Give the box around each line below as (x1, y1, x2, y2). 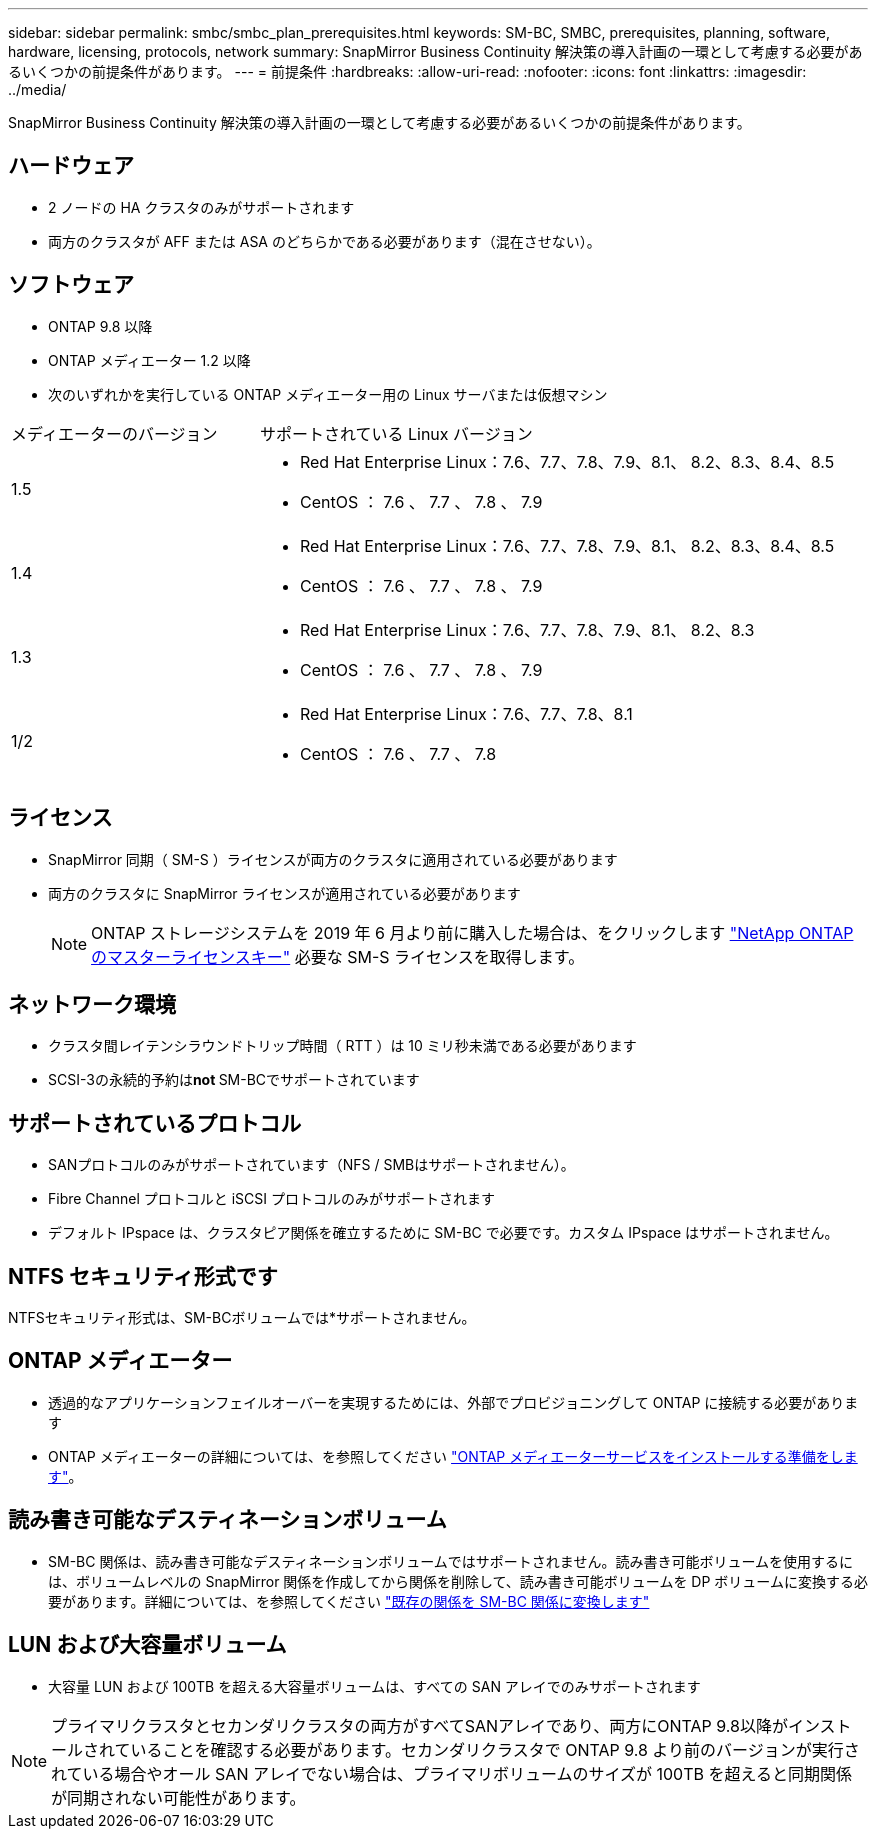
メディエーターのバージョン (11, 423, 218, 444)
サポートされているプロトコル (8, 1110, 302, 1136)
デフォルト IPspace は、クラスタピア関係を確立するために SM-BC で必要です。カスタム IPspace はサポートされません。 (48, 1224, 839, 1242)
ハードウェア (8, 153, 134, 179)
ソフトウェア (8, 272, 134, 298)
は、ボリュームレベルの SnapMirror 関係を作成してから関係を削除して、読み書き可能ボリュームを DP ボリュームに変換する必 (48, 1572, 868, 1590)
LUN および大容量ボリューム (8, 1632, 287, 1658)
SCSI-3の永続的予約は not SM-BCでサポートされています (48, 1071, 420, 1089)
